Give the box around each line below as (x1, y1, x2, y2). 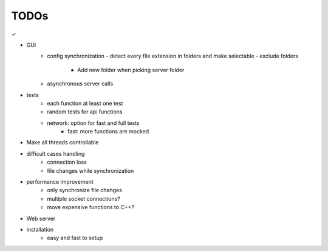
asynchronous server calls (47, 80, 114, 87)
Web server (26, 215, 56, 222)
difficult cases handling (26, 150, 85, 157)
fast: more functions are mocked (67, 128, 149, 135)
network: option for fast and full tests (47, 119, 140, 127)
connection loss (47, 158, 87, 166)
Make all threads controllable (26, 139, 99, 146)
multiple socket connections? (47, 195, 121, 202)
